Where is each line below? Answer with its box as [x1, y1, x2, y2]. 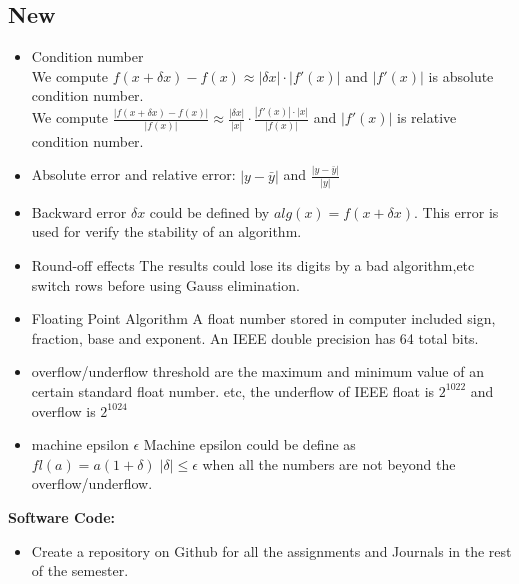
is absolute [428, 65, 494, 86]
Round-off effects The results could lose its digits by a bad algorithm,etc [31, 255, 475, 276]
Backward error [31, 201, 127, 222]
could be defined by [149, 201, 270, 222]
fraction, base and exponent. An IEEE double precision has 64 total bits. [31, 327, 479, 348]
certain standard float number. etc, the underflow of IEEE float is [31, 380, 435, 401]
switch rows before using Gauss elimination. [31, 274, 300, 295]
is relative [397, 107, 457, 128]
